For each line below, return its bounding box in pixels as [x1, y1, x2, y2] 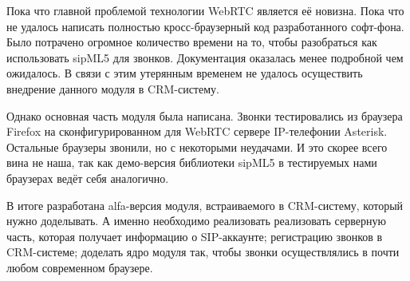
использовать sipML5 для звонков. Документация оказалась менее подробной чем [6, 49, 404, 65]
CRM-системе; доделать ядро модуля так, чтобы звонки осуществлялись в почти [6, 243, 400, 260]
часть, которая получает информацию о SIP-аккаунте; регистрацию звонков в [6, 228, 383, 244]
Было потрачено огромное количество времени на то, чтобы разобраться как [6, 34, 377, 50]
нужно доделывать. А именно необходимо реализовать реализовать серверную [6, 212, 386, 229]
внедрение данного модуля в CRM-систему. [6, 80, 219, 97]
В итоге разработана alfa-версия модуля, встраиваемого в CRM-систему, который [6, 196, 404, 213]
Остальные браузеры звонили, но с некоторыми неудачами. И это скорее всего [6, 138, 388, 155]
